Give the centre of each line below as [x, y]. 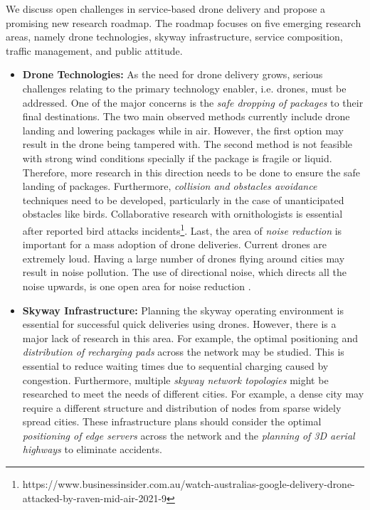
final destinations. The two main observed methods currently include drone [186, 116]
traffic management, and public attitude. [94, 50]
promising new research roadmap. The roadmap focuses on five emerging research [184, 22]
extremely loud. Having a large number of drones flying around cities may [184, 258]
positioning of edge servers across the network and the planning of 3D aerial [189, 435]
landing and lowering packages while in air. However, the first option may [183, 130]
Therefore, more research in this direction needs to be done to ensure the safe [191, 172]
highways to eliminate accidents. [92, 449]
